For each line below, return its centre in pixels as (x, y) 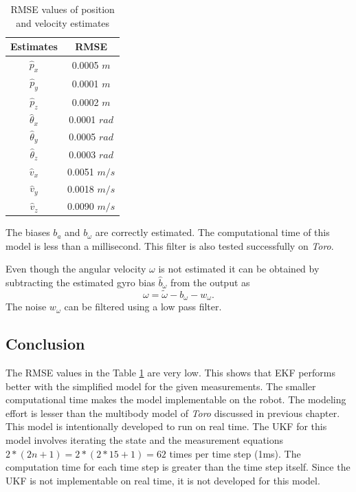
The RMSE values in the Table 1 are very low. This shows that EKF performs (171, 373)
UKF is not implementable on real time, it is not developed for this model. (163, 480)
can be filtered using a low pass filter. (143, 307)
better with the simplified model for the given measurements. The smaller (161, 386)
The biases (28, 232)
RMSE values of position (63, 9)
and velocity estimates (63, 22)
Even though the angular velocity (76, 269)
